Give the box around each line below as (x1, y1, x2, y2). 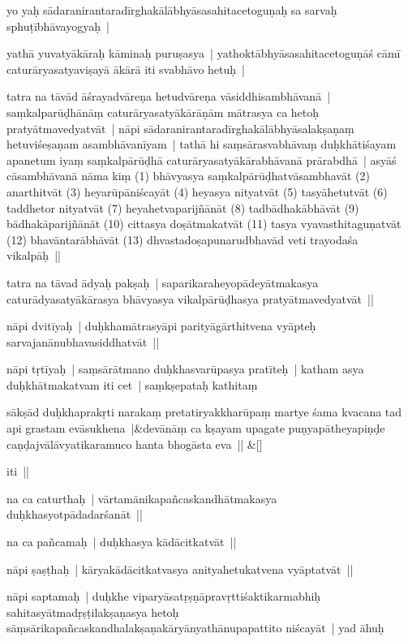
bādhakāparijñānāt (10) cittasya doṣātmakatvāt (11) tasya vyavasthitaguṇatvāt (6, 215, 402, 232)
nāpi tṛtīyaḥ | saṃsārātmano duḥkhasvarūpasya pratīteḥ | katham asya (6, 360, 364, 377)
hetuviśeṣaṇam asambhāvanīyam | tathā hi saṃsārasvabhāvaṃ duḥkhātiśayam (6, 136, 397, 153)
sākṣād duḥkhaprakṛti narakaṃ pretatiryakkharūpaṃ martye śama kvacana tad (6, 403, 402, 420)
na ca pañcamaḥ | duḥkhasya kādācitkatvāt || (6, 533, 237, 550)
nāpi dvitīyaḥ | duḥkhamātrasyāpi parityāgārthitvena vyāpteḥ (6, 317, 316, 334)
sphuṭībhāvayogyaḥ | (6, 17, 110, 34)
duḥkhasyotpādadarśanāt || (6, 506, 143, 523)
